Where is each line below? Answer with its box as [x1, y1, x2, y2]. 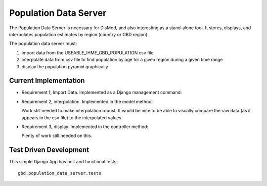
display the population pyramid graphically [21, 63, 108, 69]
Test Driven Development [9, 146, 89, 154]
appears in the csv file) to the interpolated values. [21, 114, 123, 121]
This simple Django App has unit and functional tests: [9, 159, 118, 165]
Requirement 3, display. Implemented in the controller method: [21, 124, 148, 130]
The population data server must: [9, 41, 77, 46]
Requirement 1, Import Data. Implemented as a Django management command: [21, 90, 182, 95]
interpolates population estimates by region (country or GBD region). [9, 31, 149, 37]
